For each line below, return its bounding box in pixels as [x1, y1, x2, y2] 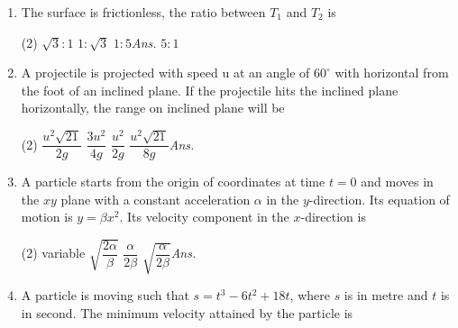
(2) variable [21, 243, 86, 262]
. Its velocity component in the [119, 207, 289, 226]
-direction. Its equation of [308, 189, 450, 208]
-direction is [300, 207, 366, 226]
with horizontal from [334, 63, 449, 82]
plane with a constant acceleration [60, 189, 251, 208]
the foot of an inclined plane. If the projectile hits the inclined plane [21, 80, 398, 99]
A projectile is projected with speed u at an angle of [21, 63, 310, 82]
